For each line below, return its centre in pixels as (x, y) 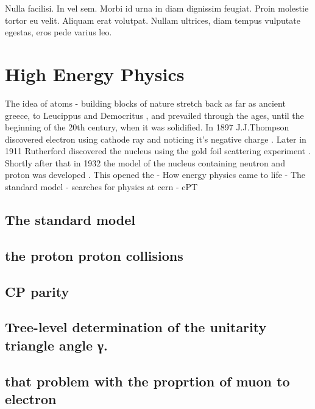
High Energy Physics (95, 73)
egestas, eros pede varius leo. (58, 32)
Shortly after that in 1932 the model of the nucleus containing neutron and (145, 162)
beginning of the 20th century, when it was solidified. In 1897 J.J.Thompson (147, 127)
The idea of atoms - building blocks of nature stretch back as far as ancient (145, 103)
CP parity (37, 291)
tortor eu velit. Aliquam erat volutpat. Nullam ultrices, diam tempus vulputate (153, 20)
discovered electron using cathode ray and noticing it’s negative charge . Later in (156, 139)
